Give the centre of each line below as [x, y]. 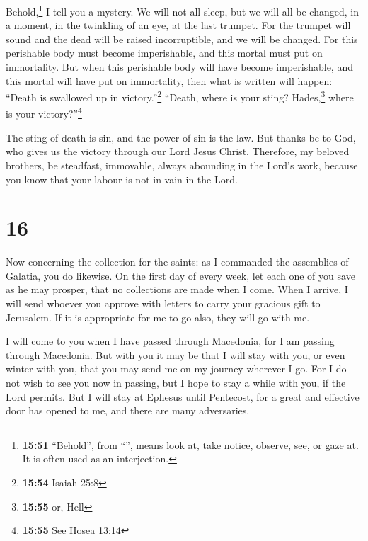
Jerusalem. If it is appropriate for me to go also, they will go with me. [158, 317]
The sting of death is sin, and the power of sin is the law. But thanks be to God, [181, 137]
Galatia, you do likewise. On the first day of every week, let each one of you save [180, 275]
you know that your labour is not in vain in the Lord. [122, 179]
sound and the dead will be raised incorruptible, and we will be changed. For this [182, 39]
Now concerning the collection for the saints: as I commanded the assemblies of [177, 262]
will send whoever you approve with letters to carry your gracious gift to [163, 303]
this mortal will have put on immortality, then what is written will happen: [169, 80]
